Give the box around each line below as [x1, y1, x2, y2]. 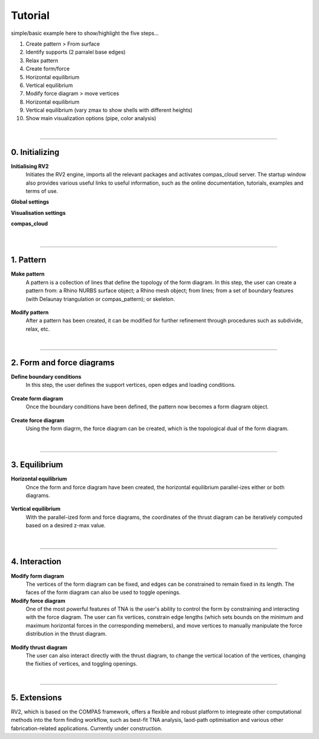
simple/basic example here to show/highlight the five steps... [11, 30, 159, 37]
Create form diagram [11, 395, 63, 402]
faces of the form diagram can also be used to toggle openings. [25, 589, 181, 596]
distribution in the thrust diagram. [25, 630, 107, 637]
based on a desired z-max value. [25, 522, 106, 529]
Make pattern [11, 270, 45, 277]
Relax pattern [25, 57, 58, 64]
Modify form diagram [11, 572, 64, 579]
